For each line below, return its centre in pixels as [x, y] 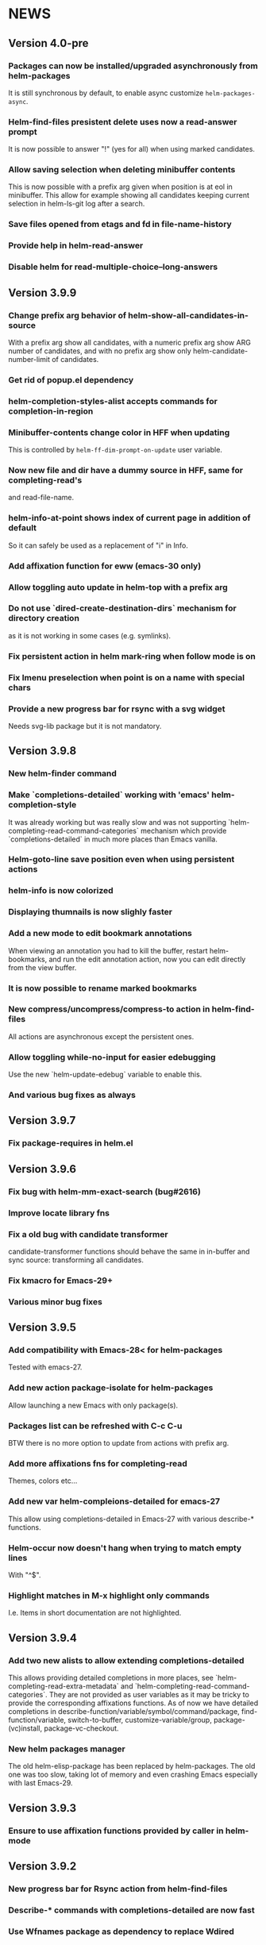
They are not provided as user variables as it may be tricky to [149, 1694]
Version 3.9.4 [42, 1637]
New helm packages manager [67, 1749]
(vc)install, [25, 1728]
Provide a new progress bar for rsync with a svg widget [117, 709]
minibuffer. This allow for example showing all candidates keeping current [129, 195]
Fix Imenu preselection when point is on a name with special [126, 677]
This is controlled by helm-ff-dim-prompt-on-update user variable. [115, 450]
